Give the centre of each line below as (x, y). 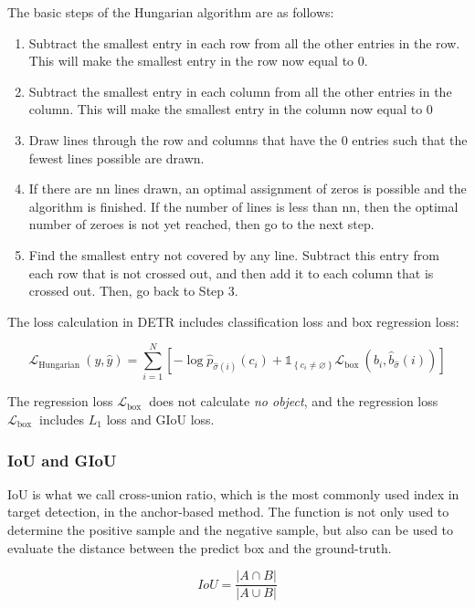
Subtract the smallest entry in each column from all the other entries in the (240, 91)
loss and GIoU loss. (160, 419)
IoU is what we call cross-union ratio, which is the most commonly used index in (233, 493)
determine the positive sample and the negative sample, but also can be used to (231, 530)
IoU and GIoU (62, 460)
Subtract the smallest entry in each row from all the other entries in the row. (244, 42)
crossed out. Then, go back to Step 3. (133, 291)
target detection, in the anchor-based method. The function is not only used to (228, 512)
